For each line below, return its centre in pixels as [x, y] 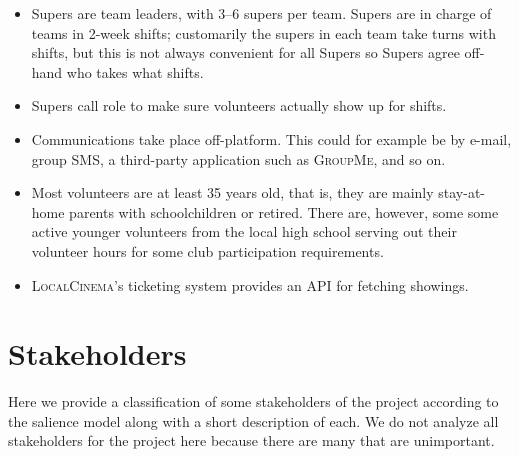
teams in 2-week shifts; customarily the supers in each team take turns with [263, 32]
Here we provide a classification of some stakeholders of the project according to [253, 401]
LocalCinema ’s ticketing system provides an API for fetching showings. [250, 284]
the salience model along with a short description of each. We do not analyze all [253, 420]
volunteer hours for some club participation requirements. [207, 250]
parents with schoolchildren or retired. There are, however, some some [284, 211]
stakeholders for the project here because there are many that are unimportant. [251, 440]
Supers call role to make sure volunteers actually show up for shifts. [239, 105]
